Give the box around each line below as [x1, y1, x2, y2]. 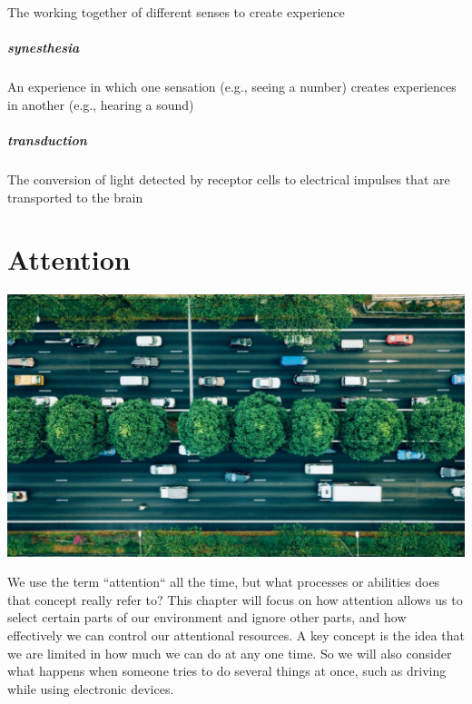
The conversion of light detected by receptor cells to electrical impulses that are [7, 169, 450, 188]
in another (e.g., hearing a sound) [7, 94, 194, 114]
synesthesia [7, 38, 80, 57]
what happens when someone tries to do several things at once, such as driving [7, 661, 447, 680]
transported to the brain [7, 187, 143, 206]
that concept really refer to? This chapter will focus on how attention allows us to [7, 590, 463, 609]
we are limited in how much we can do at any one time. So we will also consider [7, 643, 452, 662]
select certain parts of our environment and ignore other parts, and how [7, 608, 407, 627]
